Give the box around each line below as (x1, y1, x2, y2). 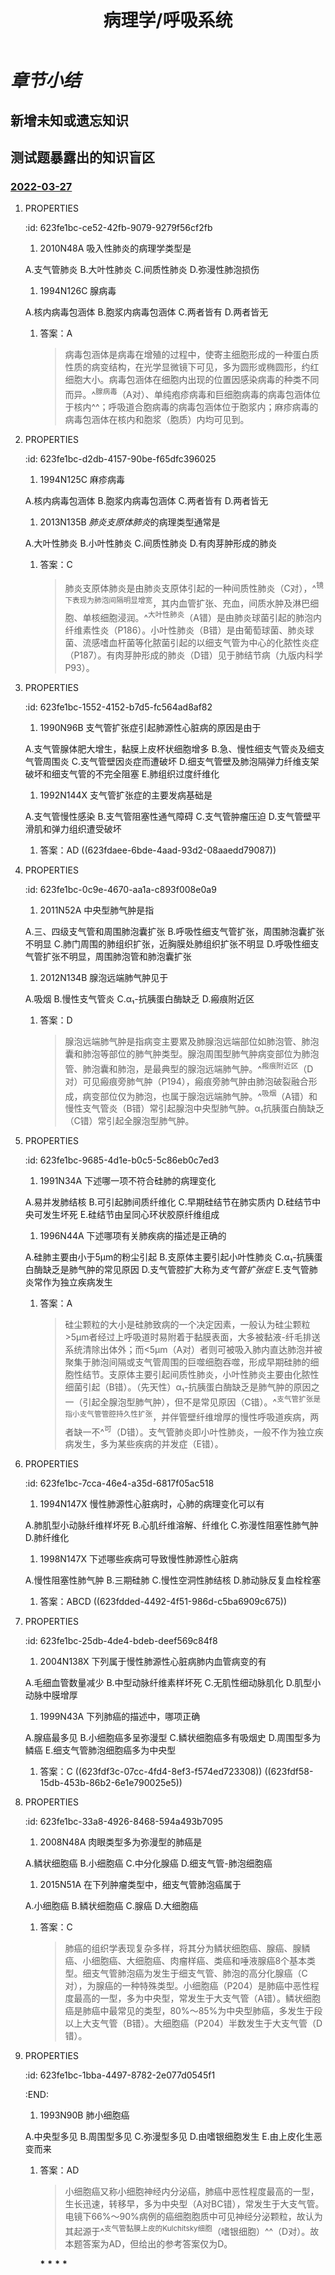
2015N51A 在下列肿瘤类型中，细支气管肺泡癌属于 (39, 1879, 242, 1891)
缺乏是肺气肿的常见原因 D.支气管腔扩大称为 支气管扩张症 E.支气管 (42, 1264, 310, 1276)
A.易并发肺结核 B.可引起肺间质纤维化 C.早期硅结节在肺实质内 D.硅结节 (24, 1196, 313, 1208)
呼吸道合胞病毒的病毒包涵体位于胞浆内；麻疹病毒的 (108, 401, 319, 413)
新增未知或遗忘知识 (10, 112, 129, 129)
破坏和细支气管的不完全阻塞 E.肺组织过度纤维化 (24, 767, 220, 780)
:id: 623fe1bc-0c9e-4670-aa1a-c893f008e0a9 (24, 883, 217, 895)
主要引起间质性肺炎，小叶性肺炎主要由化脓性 (134, 1369, 320, 1381)
